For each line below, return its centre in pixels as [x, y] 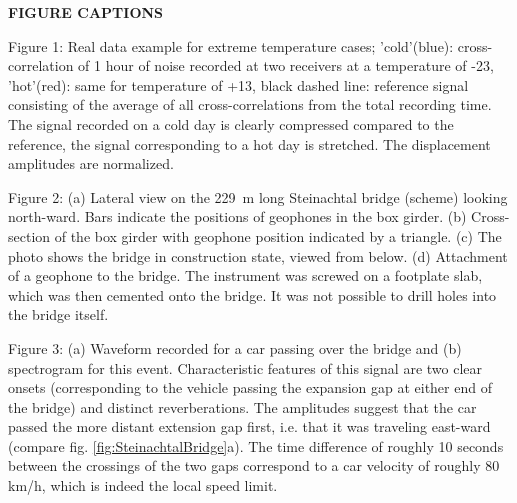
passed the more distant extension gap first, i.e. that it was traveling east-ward [249, 426]
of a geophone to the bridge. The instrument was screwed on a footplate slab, [245, 275]
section [29, 235]
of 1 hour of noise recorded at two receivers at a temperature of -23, [286, 65]
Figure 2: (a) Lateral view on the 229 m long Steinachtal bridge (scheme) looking [258, 196]
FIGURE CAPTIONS [86, 12]
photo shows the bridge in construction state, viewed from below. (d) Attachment [258, 255]
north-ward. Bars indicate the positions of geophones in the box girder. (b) [237, 216]
